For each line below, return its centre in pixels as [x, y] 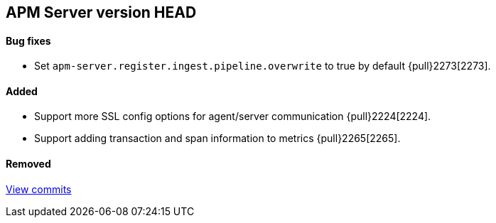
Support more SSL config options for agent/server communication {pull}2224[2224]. [233, 116]
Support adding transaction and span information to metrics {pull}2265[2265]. [217, 138]
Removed [28, 164]
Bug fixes [28, 40]
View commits [39, 189]
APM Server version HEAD [101, 12]
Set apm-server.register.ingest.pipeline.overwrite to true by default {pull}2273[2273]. [263, 66]
